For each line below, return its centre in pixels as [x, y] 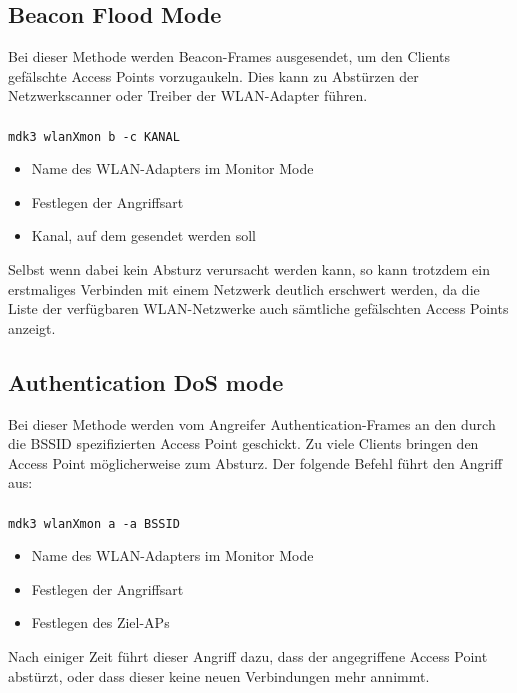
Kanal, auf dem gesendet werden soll [143, 235]
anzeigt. [32, 327]
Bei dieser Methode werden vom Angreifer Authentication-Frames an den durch [252, 423]
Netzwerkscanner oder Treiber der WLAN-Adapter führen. [188, 95]
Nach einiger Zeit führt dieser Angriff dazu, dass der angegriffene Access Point [248, 656]
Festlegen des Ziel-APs [100, 622]
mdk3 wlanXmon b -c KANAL [94, 136]
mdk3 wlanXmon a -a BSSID [94, 523]
